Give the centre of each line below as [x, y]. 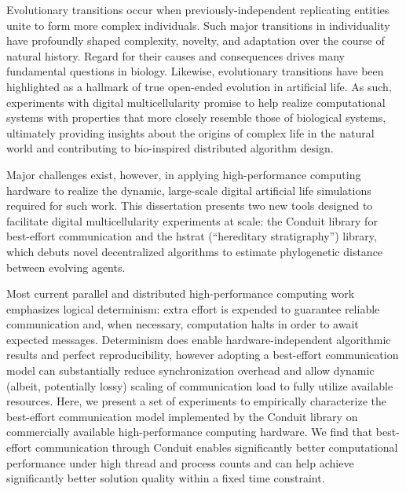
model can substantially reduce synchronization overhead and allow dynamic [190, 370]
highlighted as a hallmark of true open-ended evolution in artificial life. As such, [199, 86]
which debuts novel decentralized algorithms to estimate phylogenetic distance [195, 251]
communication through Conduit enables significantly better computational [216, 447]
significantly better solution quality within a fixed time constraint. [166, 478]
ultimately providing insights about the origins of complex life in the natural [190, 132]
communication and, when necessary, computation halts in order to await [183, 324]
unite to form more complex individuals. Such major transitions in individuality [198, 25]
